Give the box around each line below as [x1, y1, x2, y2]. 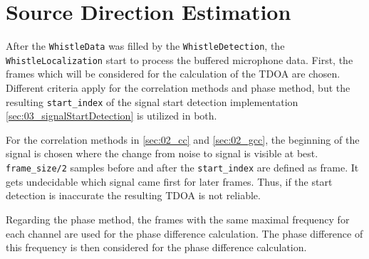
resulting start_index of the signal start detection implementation [6, 94, 298, 109]
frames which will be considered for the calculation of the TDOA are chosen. [6, 66, 341, 81]
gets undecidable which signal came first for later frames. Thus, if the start [6, 174, 333, 189]
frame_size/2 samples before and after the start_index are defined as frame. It [6, 160, 359, 175]
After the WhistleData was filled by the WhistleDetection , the [6, 38, 285, 53]
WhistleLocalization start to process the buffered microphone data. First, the [6, 52, 353, 67]
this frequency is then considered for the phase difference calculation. [6, 240, 307, 255]
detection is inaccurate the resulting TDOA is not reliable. [6, 188, 261, 203]
